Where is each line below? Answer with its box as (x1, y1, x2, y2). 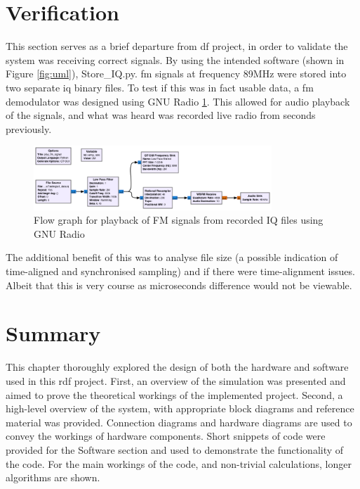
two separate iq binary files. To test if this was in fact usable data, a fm (6, 80, 314, 94)
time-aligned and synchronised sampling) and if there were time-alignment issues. (6, 264, 355, 279)
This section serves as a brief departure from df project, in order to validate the (6, 39, 348, 53)
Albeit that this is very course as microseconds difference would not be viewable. (6, 277, 352, 292)
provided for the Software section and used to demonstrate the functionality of (6, 442, 344, 457)
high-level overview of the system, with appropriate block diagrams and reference (6, 401, 354, 416)
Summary (6, 319, 101, 348)
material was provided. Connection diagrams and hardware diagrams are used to (6, 414, 352, 429)
